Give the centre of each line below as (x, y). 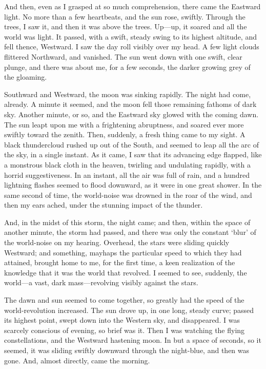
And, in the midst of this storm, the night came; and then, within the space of (127, 222)
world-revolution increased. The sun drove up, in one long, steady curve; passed (129, 310)
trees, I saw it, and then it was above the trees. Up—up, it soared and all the (126, 26)
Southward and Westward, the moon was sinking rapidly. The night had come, (128, 94)
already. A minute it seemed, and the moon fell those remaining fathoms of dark (130, 104)
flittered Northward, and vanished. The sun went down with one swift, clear (123, 56)
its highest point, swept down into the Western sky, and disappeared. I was (122, 320)
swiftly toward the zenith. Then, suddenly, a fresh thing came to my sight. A (125, 134)
